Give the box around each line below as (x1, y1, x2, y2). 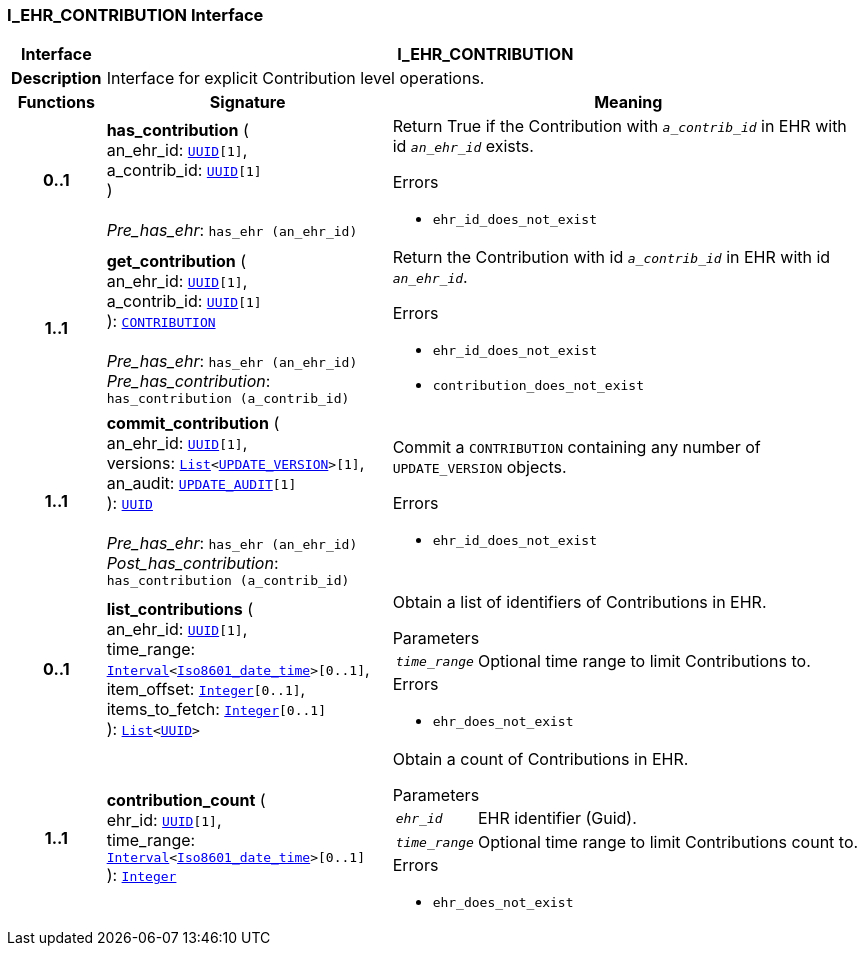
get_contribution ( (106, 250, 247, 271)
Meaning (594, 92, 663, 113)
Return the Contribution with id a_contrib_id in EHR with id (392, 247, 831, 268)
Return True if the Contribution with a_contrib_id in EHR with (392, 116, 847, 137)
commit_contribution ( (106, 413, 280, 434)
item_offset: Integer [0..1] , (106, 678, 306, 699)
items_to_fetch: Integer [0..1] (106, 698, 326, 719)
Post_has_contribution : (106, 553, 279, 574)
